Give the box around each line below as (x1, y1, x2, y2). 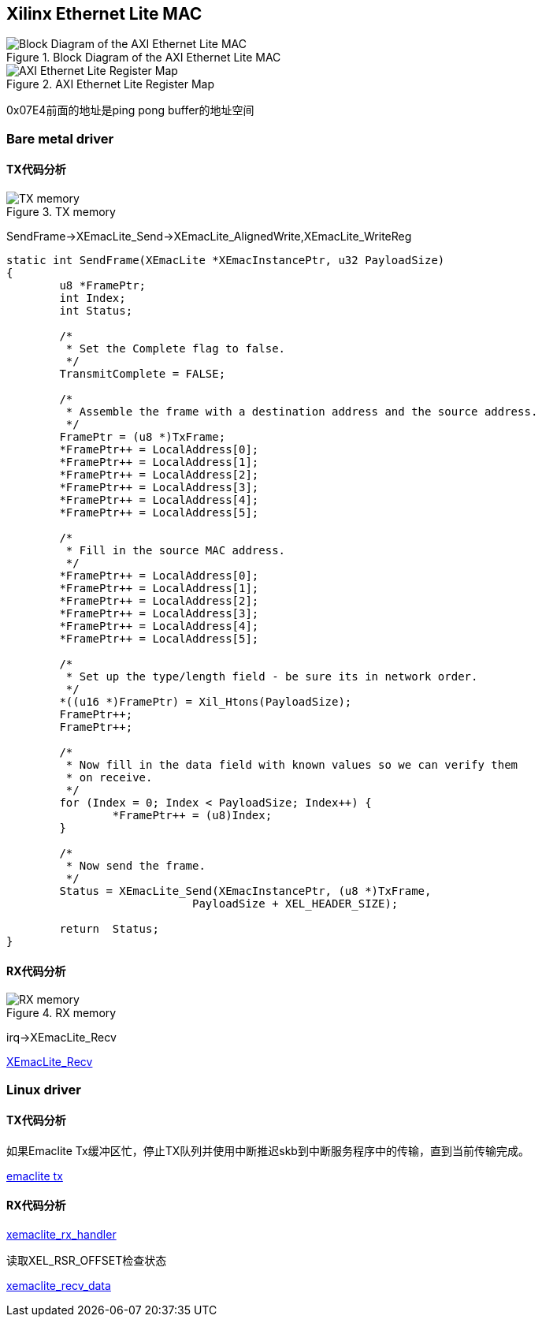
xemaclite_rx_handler (6, 1228, 117, 1242)
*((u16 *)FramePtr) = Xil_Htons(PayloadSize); (59, 695, 352, 709)
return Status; (59, 922, 159, 936)
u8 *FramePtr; (59, 279, 147, 293)
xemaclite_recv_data (6, 1279, 111, 1293)
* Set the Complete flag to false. (65, 342, 286, 356)
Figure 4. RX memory (6, 1006, 117, 1020)
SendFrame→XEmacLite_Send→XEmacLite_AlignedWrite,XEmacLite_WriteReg (6, 229, 412, 244)
